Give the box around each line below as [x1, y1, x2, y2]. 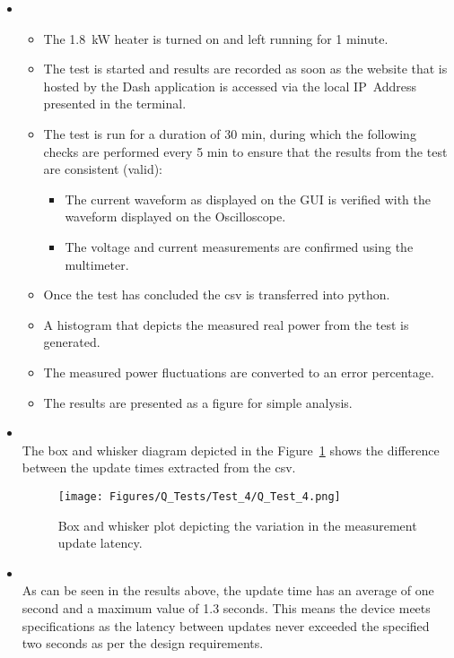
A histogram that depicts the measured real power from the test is [43, 315, 409, 333]
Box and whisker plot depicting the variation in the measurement [57, 515, 417, 534]
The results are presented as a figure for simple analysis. [43, 393, 353, 411]
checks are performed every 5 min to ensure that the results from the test [43, 142, 448, 160]
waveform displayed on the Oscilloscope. [65, 207, 286, 226]
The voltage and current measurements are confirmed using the [65, 237, 414, 255]
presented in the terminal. [43, 94, 187, 113]
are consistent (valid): [43, 160, 163, 178]
